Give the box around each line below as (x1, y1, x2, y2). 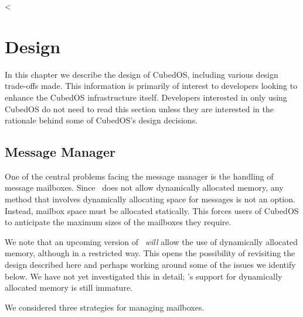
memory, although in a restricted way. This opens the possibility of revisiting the (5, 247, 295, 259)
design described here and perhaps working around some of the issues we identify (5, 259, 296, 271)
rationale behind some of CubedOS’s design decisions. (5, 114, 198, 126)
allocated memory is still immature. (5, 281, 132, 294)
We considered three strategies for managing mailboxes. (5, 301, 205, 313)
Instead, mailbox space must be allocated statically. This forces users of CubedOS (5, 204, 299, 216)
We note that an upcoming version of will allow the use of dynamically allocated (5, 235, 298, 247)
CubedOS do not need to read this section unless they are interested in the (5, 102, 274, 115)
